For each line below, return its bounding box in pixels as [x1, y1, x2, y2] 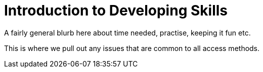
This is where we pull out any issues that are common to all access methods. [4, 43, 260, 52]
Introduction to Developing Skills [4, 2, 228, 19]
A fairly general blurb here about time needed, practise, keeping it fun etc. [4, 28, 251, 37]
